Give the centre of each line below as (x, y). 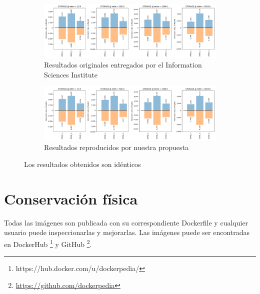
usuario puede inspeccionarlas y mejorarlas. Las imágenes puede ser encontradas (127, 232)
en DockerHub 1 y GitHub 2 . (48, 243)
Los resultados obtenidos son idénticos (82, 164)
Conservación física (71, 198)
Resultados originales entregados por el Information (123, 65)
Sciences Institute (71, 74)
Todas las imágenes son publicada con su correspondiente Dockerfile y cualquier (126, 222)
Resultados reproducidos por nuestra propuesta (116, 147)
